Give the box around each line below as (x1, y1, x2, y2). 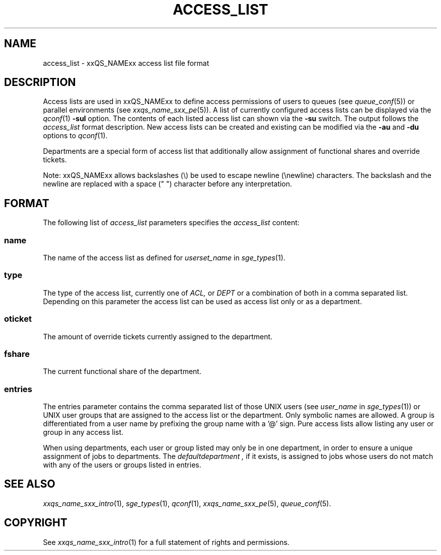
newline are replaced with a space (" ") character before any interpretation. (43, 179, 292, 189)
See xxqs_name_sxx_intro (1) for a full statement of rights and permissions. (43, 537, 289, 546)
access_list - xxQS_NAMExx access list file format (43, 58, 209, 67)
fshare (4, 348, 30, 359)
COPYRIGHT (4, 516, 67, 529)
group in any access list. (43, 428, 124, 437)
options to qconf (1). (43, 131, 108, 140)
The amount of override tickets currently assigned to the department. (43, 332, 273, 341)
